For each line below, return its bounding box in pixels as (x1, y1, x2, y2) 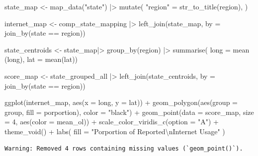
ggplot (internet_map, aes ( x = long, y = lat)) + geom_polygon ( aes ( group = (4, 97, 238, 107)
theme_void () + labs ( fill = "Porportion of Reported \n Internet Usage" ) (4, 126, 225, 136)
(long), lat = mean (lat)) (4, 54, 78, 64)
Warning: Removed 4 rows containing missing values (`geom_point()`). (4, 145, 243, 152)
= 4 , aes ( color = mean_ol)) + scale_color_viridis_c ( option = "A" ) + (4, 116, 219, 127)
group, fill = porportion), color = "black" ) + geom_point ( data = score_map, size (4, 106, 254, 117)
